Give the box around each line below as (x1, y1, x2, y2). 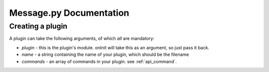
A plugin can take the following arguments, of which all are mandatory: (9, 36, 154, 41)
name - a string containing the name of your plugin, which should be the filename (21, 52, 189, 58)
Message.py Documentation (9, 7, 130, 18)
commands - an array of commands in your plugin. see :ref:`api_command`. (21, 58, 177, 64)
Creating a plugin (9, 22, 67, 31)
